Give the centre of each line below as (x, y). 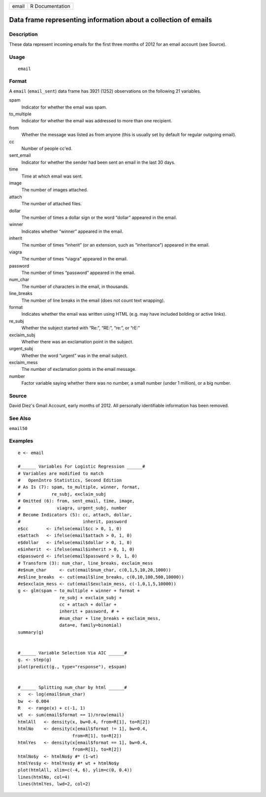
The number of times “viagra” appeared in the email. (75, 259)
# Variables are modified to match (61, 473)
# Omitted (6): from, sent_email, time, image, (76, 501)
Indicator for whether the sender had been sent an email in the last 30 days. (99, 162)
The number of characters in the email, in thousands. (75, 287)
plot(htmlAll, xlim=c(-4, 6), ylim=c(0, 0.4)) (75, 770)
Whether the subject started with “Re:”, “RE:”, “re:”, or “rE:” (81, 328)
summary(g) (31, 632)
